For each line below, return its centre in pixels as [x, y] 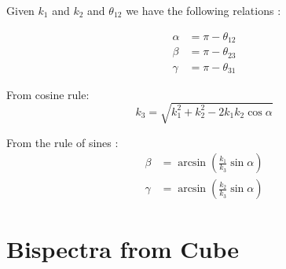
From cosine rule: [48, 94]
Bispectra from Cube [123, 248]
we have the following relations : [203, 10]
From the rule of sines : [62, 142]
